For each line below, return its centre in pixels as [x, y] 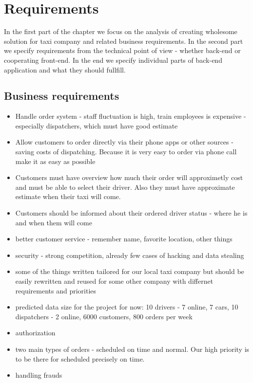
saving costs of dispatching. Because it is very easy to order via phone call [126, 152]
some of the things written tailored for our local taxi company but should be [130, 271]
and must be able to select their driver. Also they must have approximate [125, 187]
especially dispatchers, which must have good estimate [97, 125]
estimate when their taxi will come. [68, 196]
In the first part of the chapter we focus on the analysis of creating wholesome [121, 31]
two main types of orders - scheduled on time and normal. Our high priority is [132, 349]
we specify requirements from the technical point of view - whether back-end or [122, 50]
